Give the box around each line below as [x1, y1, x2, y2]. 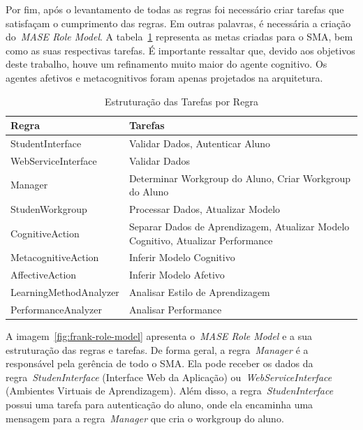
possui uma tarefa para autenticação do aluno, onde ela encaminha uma [6, 397, 313, 411]
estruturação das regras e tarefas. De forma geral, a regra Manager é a [6, 342, 309, 357]
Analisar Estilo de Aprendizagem [128, 285, 270, 299]
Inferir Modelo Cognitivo [128, 250, 235, 265]
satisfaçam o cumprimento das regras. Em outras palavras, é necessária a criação [6, 15, 351, 30]
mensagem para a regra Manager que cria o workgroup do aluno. [6, 410, 284, 425]
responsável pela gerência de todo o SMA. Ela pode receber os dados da [6, 356, 313, 371]
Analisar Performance [128, 302, 222, 316]
